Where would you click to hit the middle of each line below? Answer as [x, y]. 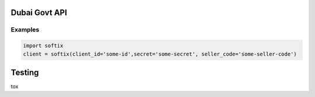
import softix [43, 46]
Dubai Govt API [39, 13]
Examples [25, 30]
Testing [25, 72]
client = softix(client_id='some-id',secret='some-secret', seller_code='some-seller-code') [160, 54]
